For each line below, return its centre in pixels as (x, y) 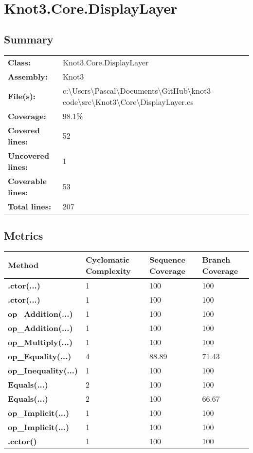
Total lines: (30, 206)
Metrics (24, 235)
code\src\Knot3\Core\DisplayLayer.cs (128, 102)
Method (23, 265)
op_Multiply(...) (40, 342)
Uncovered (29, 155)
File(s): (22, 96)
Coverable (27, 181)
